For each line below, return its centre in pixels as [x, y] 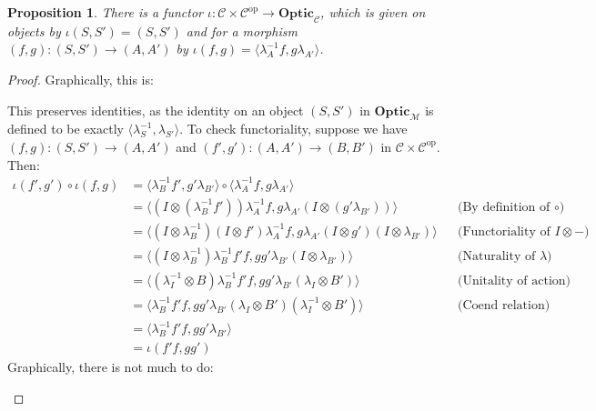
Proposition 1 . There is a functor [105, 12]
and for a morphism [242, 30]
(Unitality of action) [515, 281]
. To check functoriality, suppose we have [293, 129]
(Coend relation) [504, 305]
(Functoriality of [504, 231]
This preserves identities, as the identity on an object [156, 110]
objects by [34, 30]
